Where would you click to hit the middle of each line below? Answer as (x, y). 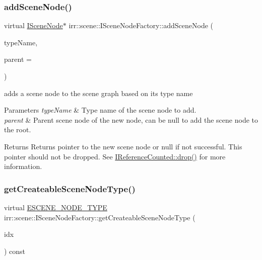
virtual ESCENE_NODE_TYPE (56, 207)
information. (23, 166)
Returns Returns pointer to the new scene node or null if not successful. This (123, 146)
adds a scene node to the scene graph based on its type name (99, 93)
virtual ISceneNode (34, 25)
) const (15, 251)
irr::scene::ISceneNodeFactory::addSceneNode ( (141, 25)
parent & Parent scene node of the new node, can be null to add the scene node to (131, 119)
